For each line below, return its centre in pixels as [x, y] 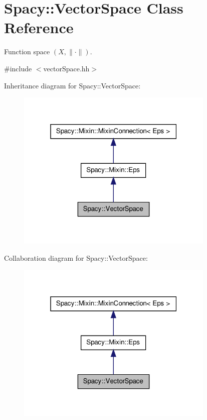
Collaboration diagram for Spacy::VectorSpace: [76, 257]
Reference [39, 27]
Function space [27, 51]
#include [18, 68]
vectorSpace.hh [66, 68]
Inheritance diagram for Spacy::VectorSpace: [72, 85]
